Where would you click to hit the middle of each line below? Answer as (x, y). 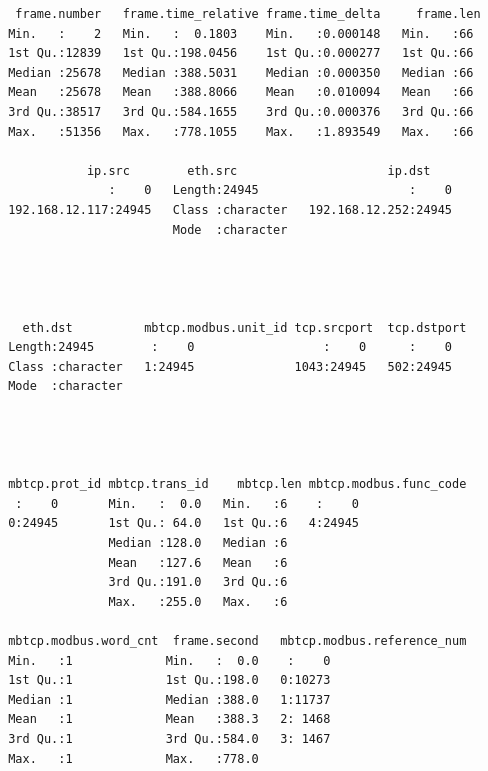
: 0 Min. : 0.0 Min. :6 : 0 (187, 503)
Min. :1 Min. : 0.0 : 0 (169, 660)
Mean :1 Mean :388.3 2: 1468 (169, 719)
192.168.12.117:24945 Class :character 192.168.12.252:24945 (230, 209)
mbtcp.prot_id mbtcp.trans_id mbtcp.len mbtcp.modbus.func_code (237, 484)
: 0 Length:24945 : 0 (280, 190)
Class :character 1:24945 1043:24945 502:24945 (230, 366)
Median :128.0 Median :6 (198, 543)
